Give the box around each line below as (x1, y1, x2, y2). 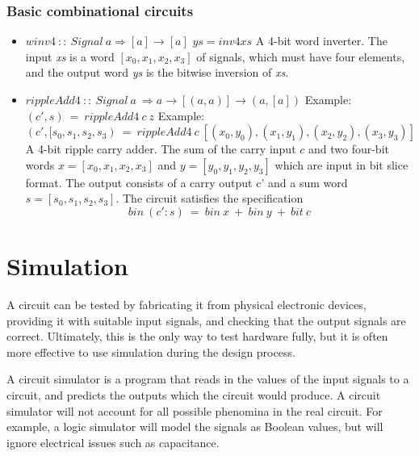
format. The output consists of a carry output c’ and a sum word (25, 174, 348, 190)
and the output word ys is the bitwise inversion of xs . (25, 64, 289, 81)
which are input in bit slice (274, 156, 409, 173)
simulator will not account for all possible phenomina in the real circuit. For (6, 402, 383, 419)
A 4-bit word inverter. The (255, 32, 388, 49)
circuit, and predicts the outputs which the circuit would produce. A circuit (6, 387, 381, 404)
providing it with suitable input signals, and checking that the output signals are (6, 312, 406, 328)
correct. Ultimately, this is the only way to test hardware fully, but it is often (6, 328, 388, 345)
